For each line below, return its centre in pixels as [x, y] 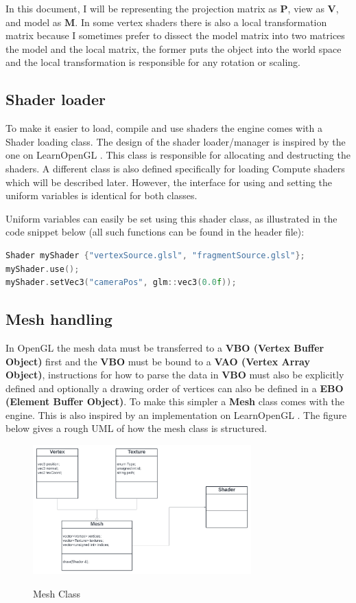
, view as [306, 8]
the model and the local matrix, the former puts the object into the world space [174, 48]
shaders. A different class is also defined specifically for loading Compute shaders [175, 168]
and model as [34, 22]
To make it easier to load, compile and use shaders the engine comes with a [164, 128]
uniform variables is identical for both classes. [102, 195]
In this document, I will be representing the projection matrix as [141, 8]
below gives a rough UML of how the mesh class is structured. [137, 428]
